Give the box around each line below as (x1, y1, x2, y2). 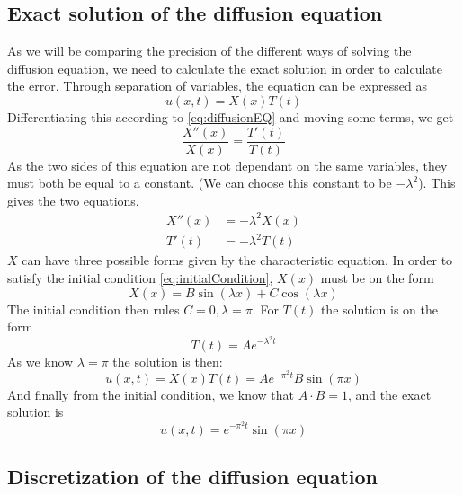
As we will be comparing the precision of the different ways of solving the (7, 41, 412, 60)
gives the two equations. (7, 190, 139, 209)
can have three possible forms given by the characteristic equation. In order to (22, 251, 453, 270)
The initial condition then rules (7, 299, 180, 318)
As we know (7, 351, 74, 370)
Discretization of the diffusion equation (7, 462, 378, 490)
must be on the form (320, 269, 434, 287)
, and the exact (348, 385, 432, 403)
